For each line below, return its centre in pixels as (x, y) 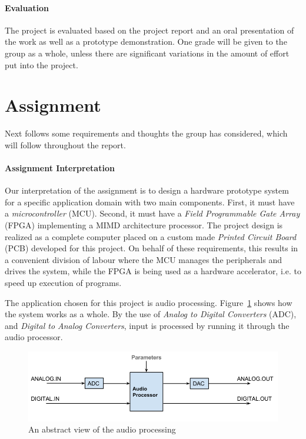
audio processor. (34, 337)
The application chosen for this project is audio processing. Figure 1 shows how (149, 302)
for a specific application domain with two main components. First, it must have (150, 202)
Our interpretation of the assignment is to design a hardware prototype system (147, 190)
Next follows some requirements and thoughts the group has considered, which (146, 133)
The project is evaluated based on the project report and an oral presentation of (149, 30)
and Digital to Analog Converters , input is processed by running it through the (147, 325)
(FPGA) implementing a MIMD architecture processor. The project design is (144, 225)
